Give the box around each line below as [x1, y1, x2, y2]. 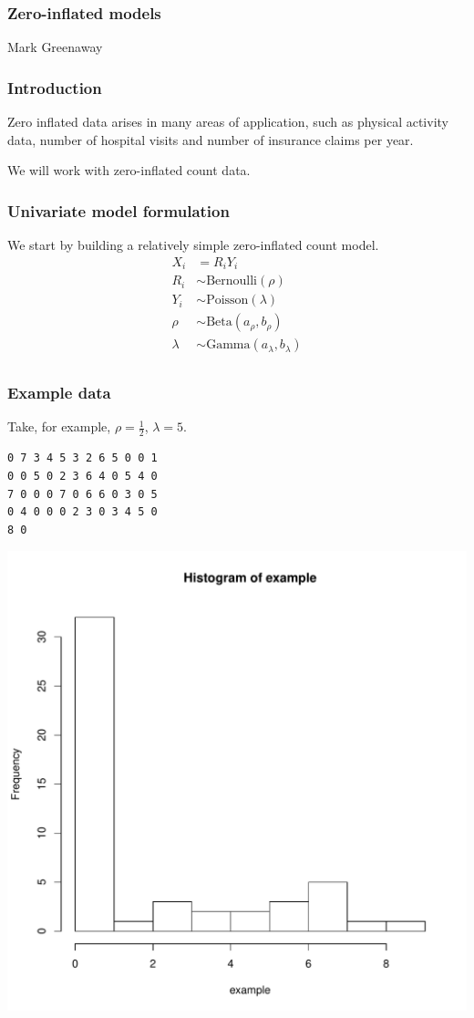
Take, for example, [7, 417, 111, 436]
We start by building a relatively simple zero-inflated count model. [7, 235, 379, 254]
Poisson [206, 294, 249, 307]
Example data [7, 381, 111, 404]
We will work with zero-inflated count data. [7, 161, 251, 180]
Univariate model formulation [7, 199, 230, 222]
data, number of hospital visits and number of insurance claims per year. [7, 130, 414, 149]
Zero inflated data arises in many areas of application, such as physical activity [7, 112, 448, 131]
